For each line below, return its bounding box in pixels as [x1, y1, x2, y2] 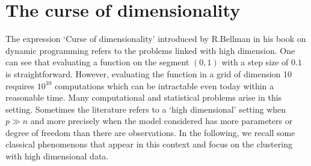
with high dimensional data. [5, 150, 109, 162]
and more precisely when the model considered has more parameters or [30, 114, 293, 127]
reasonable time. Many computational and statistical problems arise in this [5, 91, 282, 104]
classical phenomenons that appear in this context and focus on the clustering [5, 138, 292, 150]
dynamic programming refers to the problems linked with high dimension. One [5, 44, 295, 56]
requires [5, 79, 34, 92]
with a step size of [221, 56, 289, 68]
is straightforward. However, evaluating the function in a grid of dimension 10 [5, 67, 292, 80]
